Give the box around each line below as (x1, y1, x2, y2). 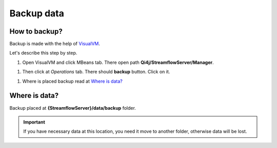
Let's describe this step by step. (9, 50, 77, 56)
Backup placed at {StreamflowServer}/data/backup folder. (9, 105, 136, 111)
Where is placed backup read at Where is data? (22, 78, 123, 84)
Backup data (9, 8, 64, 19)
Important (23, 119, 46, 125)
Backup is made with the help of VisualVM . (9, 41, 100, 47)
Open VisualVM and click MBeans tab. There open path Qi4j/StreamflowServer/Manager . (22, 59, 214, 65)
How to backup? (9, 27, 63, 36)
